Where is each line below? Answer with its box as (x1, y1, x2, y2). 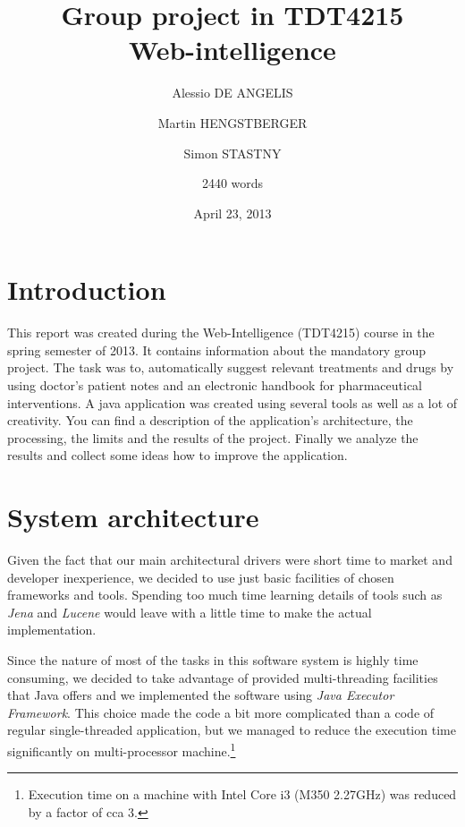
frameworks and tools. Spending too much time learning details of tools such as (7, 585, 443, 604)
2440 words (201, 174, 264, 192)
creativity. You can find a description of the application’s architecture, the (7, 411, 413, 430)
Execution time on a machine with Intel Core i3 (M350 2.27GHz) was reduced (28, 785, 457, 804)
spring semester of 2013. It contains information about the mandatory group (7, 340, 426, 359)
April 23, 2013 (193, 203, 272, 222)
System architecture (7, 499, 259, 535)
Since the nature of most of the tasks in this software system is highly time (7, 651, 418, 669)
